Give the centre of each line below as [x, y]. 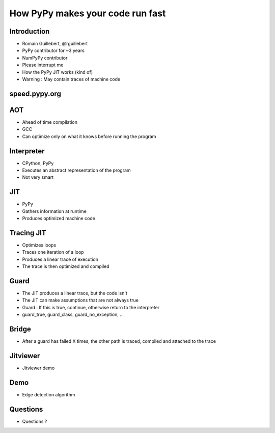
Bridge [20, 329]
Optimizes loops [39, 245]
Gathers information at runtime [54, 211]
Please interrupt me [43, 65]
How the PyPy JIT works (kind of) [57, 72]
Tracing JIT [28, 233]
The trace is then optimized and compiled [66, 266]
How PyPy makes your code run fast [88, 13]
